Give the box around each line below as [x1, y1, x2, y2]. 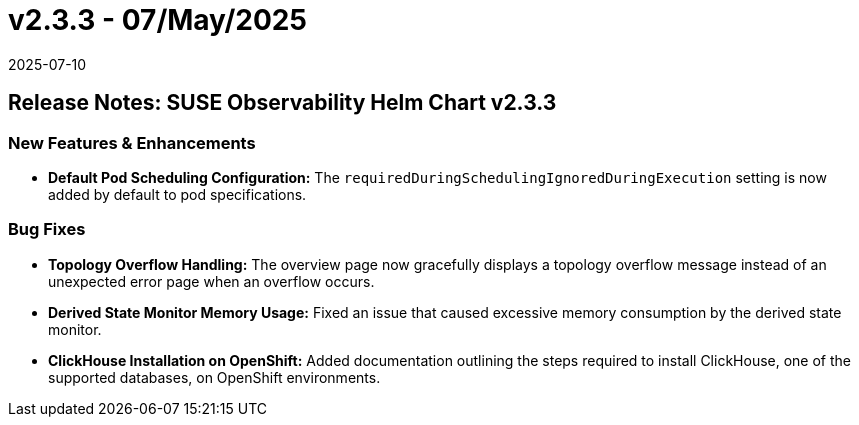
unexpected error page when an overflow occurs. [48, 272, 375, 290]
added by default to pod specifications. [48, 185, 307, 203]
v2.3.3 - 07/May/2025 [8, 3, 307, 37]
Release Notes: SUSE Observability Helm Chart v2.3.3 [8, 90, 557, 116]
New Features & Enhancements [8, 132, 256, 153]
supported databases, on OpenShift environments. [48, 368, 381, 386]
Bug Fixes [8, 219, 86, 240]
